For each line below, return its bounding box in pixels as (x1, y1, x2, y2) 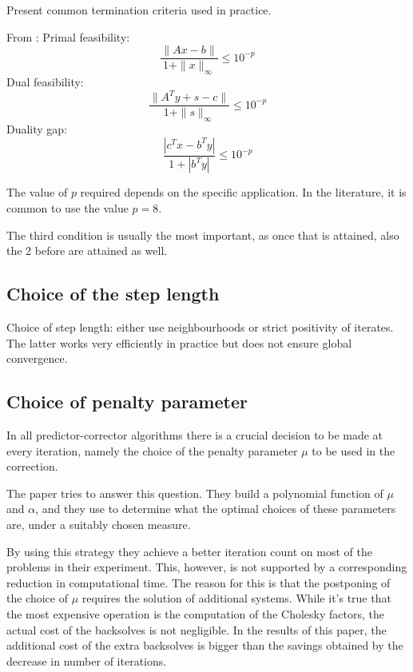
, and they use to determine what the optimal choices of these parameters (35, 500, 396, 517)
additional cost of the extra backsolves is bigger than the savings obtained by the (6, 637, 403, 654)
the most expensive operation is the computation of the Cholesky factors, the (6, 605, 384, 622)
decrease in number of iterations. (6, 652, 167, 669)
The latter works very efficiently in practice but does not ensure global (6, 334, 352, 351)
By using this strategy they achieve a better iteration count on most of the (6, 543, 372, 559)
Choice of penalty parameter (6, 389, 248, 414)
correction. (6, 458, 58, 475)
